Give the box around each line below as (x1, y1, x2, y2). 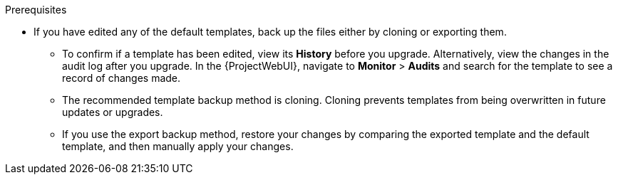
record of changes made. (62, 72, 181, 84)
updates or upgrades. (62, 106, 163, 118)
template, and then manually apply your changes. (62, 140, 294, 152)
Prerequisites (5, 4, 67, 16)
